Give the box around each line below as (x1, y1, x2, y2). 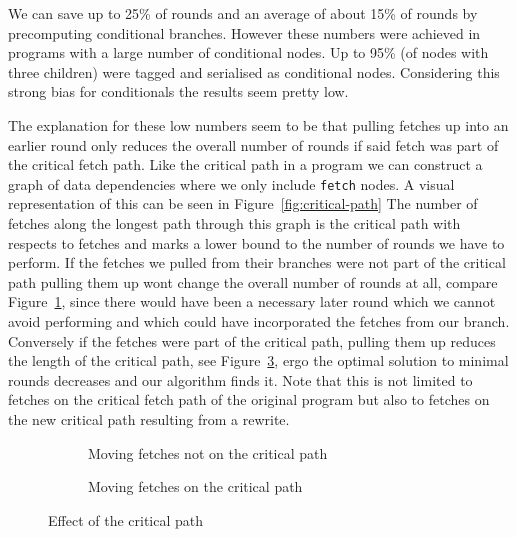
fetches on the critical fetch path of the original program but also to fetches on (8, 389, 490, 410)
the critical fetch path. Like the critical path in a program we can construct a (8, 154, 483, 175)
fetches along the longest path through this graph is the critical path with (8, 213, 461, 233)
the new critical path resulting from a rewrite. (8, 408, 290, 429)
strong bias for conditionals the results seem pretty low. (8, 81, 349, 102)
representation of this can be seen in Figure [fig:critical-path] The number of (8, 193, 478, 214)
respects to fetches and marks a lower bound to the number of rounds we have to (8, 232, 505, 253)
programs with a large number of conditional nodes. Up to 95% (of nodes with (8, 42, 489, 63)
